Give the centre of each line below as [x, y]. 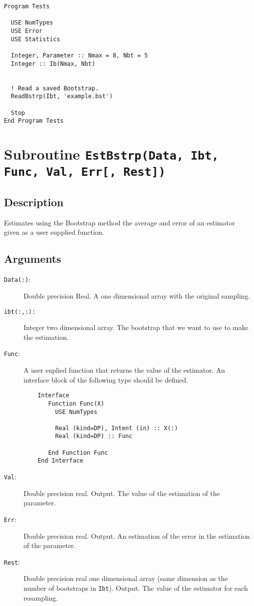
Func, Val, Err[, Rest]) [85, 172]
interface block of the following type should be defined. [106, 379]
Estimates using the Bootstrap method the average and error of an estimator [120, 222]
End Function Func [78, 453]
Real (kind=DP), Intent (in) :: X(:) [116, 428]
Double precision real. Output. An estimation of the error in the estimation [137, 536]
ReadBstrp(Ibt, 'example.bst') [62, 96]
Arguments [33, 259]
